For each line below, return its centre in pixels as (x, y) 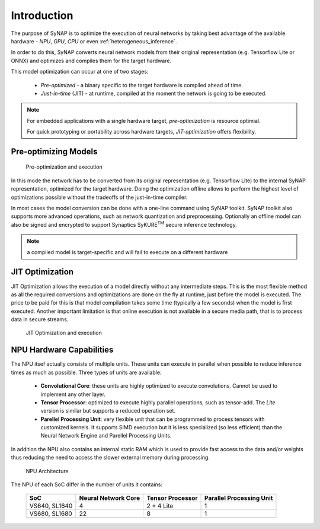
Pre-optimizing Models (54, 151)
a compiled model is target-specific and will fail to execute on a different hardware (127, 252)
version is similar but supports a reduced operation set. (108, 411)
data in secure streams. (40, 319)
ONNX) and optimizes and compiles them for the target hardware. (91, 61)
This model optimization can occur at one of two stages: (80, 72)
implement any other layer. (73, 394)
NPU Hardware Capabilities (62, 350)
